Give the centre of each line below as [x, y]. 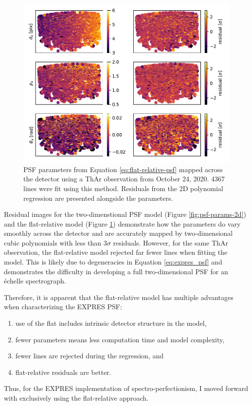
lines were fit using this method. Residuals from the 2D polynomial [123, 188]
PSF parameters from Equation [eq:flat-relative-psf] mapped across [123, 169]
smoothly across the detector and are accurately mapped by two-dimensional [118, 233]
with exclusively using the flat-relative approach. [76, 398]
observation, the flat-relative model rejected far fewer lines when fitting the [116, 252]
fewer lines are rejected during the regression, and [89, 356]
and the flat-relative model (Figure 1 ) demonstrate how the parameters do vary [122, 223]
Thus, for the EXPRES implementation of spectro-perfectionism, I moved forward [126, 388]
